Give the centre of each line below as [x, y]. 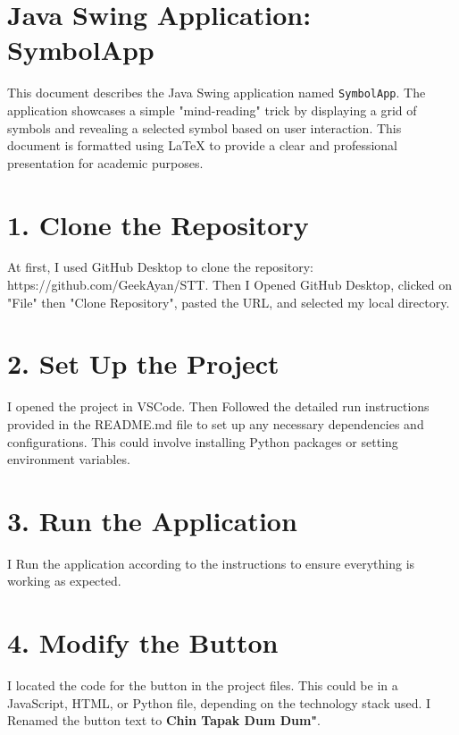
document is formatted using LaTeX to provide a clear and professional [202, 145]
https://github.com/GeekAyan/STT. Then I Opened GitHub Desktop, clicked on [229, 285]
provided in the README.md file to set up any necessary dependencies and [216, 423]
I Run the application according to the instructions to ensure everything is [211, 563]
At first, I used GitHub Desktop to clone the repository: [160, 267]
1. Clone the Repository [158, 224]
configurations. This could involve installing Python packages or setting [203, 441]
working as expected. [64, 581]
